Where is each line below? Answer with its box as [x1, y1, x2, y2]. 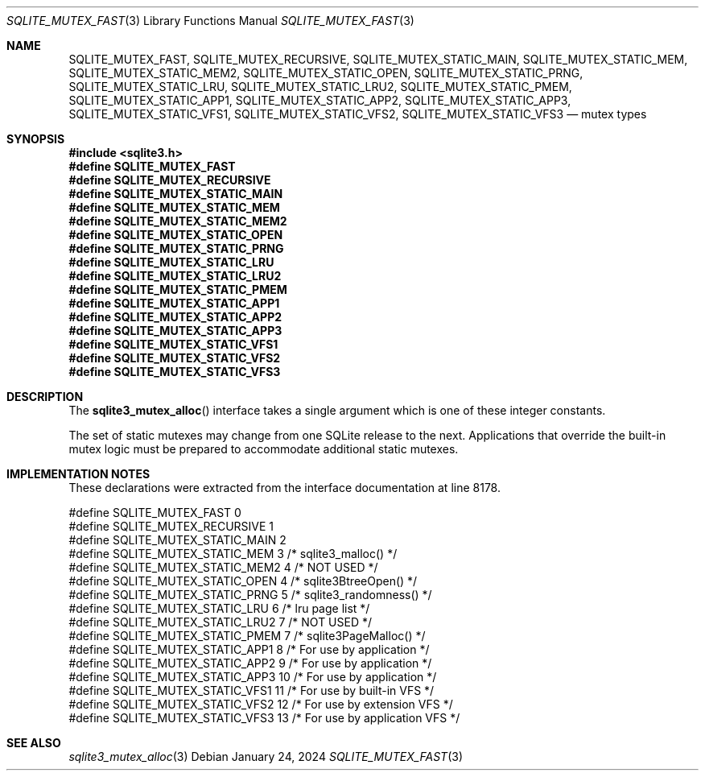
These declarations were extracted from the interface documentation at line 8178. [68, 481, 501, 494]
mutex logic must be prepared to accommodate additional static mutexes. [68, 442, 459, 456]
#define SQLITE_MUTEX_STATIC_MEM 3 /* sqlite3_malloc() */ [68, 547, 398, 560]
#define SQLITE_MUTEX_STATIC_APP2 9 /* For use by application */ [68, 656, 432, 670]
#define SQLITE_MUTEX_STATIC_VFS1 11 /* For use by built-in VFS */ [68, 684, 435, 697]
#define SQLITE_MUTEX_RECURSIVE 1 [68, 519, 274, 533]
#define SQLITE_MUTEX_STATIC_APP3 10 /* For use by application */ [68, 670, 437, 684]
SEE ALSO [6, 736, 61, 750]
